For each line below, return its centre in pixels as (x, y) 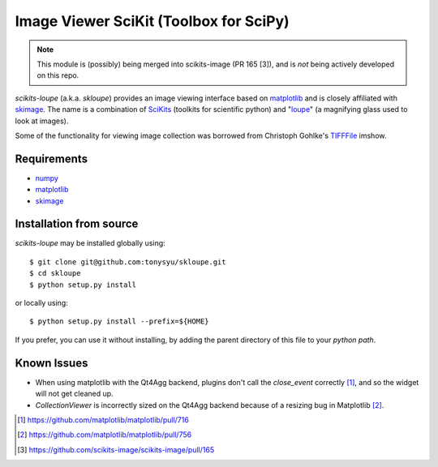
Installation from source (77, 224)
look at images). (42, 121)
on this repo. (58, 75)
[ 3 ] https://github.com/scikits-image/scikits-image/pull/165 (116, 449)
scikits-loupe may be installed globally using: (90, 243)
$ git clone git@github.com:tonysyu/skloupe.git (128, 262)
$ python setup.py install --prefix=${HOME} (120, 321)
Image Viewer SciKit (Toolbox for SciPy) (152, 21)
